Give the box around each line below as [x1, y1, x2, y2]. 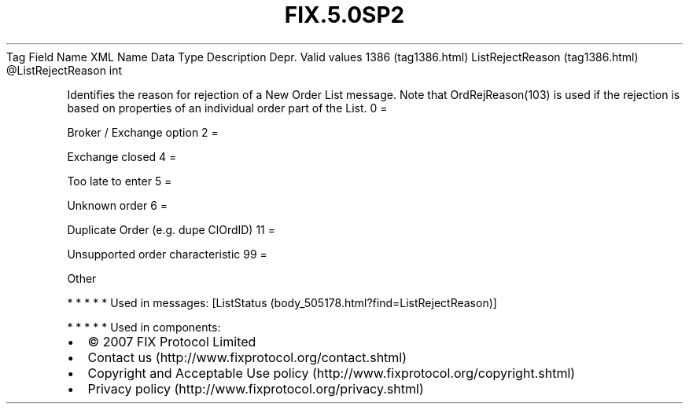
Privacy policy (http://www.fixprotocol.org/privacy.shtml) [87, 380, 424, 397]
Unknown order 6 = [67, 198, 168, 212]
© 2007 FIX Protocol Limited [87, 333, 256, 350]
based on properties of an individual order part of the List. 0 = [67, 101, 388, 115]
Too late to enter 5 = [67, 174, 172, 188]
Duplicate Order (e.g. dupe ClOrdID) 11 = [67, 222, 276, 236]
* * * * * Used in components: [67, 320, 221, 334]
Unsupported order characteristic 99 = [67, 247, 267, 261]
